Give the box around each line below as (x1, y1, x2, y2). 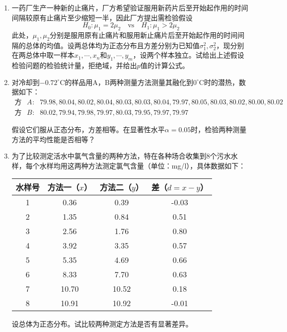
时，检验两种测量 (191, 124, 247, 135)
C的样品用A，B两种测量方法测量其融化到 (60, 77, 193, 87)
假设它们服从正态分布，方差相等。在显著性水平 (11, 124, 165, 135)
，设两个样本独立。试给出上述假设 (133, 50, 244, 60)
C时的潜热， (199, 77, 239, 87)
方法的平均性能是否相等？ (11, 134, 95, 144)
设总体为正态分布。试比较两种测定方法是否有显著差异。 (11, 319, 193, 329)
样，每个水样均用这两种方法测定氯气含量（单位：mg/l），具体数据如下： (11, 160, 246, 170)
